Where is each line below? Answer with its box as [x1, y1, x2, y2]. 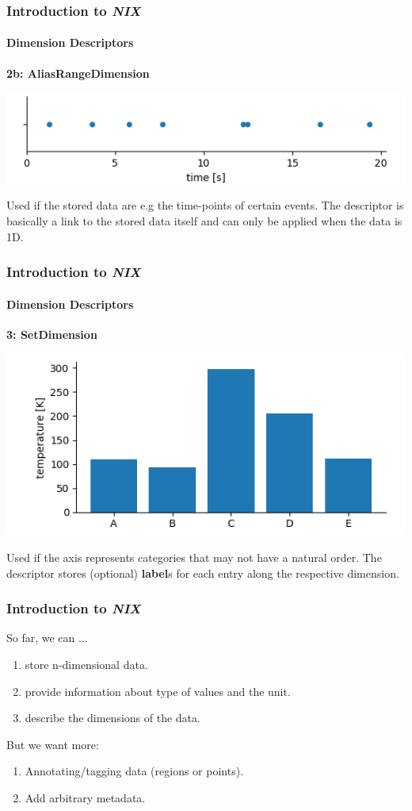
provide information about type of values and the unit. [25, 682, 291, 699]
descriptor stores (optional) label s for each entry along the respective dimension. [6, 564, 399, 581]
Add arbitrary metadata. [25, 790, 146, 806]
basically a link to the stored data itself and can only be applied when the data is [6, 212, 402, 229]
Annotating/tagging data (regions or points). [25, 763, 244, 779]
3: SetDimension [6, 325, 97, 342]
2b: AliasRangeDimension [6, 64, 150, 81]
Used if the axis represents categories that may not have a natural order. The [6, 549, 382, 566]
